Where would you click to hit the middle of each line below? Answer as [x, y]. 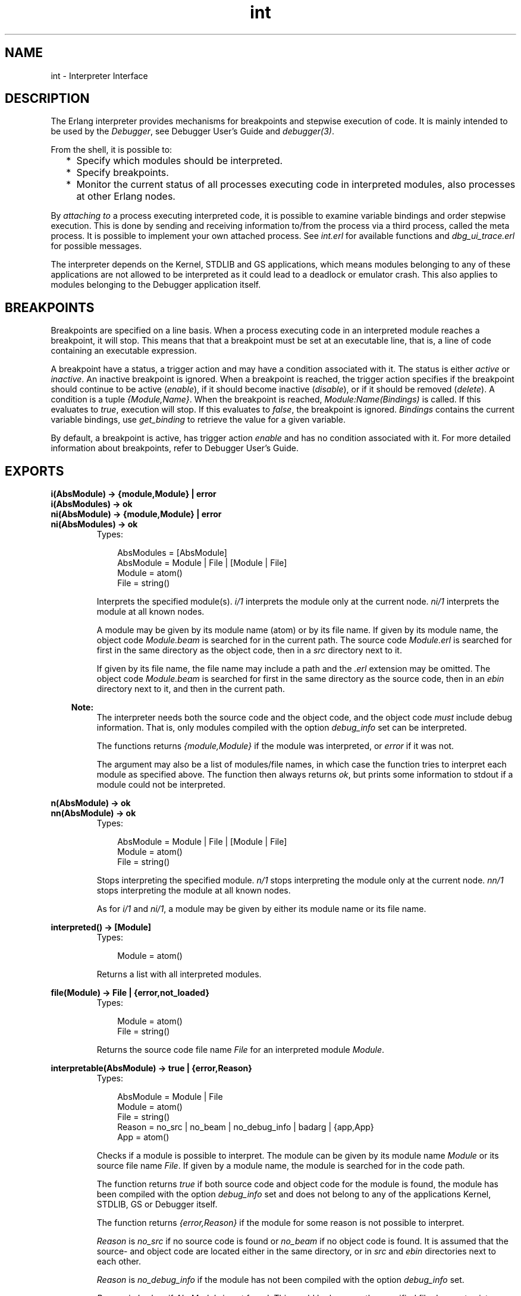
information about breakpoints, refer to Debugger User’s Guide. [175, 448]
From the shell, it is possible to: [112, 150]
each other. [119, 1262]
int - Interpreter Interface [99, 76]
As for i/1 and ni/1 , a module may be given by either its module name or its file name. [261, 909]
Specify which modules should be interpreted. [180, 161]
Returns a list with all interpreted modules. [179, 974]
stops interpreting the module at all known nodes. [194, 891]
